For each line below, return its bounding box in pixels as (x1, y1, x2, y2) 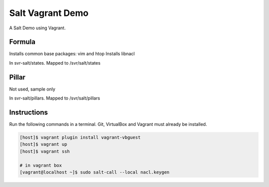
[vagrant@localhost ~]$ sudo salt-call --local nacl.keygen (19, 169, 170, 175)
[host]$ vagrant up (19, 142, 67, 147)
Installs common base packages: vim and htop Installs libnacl (9, 51, 135, 57)
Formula (9, 38, 36, 46)
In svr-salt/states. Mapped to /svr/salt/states (9, 60, 101, 66)
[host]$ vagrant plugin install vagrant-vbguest (19, 135, 141, 140)
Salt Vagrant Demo (9, 7, 89, 18)
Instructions (9, 108, 48, 116)
